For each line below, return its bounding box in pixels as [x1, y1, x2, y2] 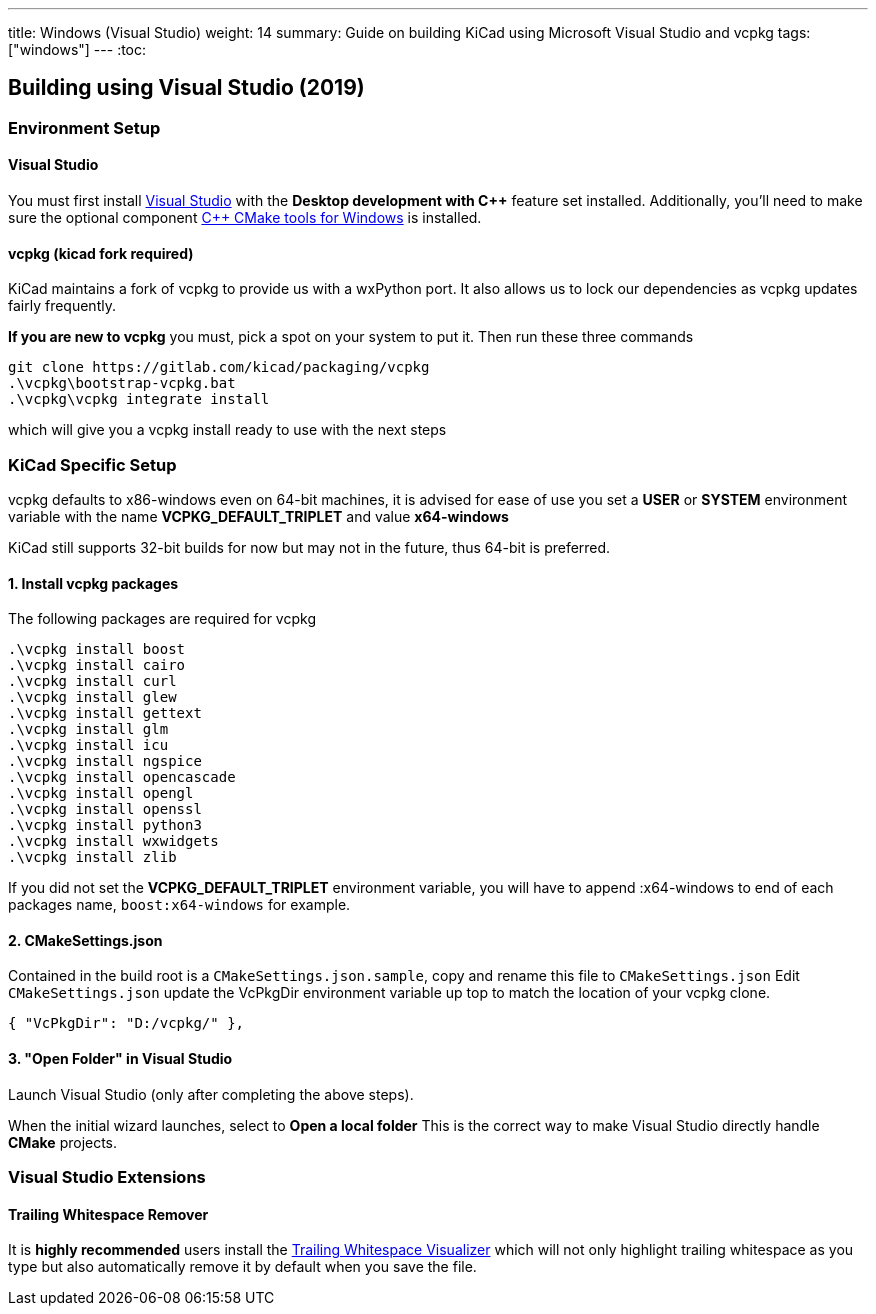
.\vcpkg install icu [8, 737, 169, 754]
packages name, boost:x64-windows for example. [8, 896, 351, 914]
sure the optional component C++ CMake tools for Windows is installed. [8, 209, 482, 227]
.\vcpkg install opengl [8, 785, 194, 802]
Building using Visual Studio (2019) [8, 75, 365, 101]
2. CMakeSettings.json [8, 931, 163, 949]
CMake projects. [8, 1133, 118, 1151]
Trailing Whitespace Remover [8, 1205, 209, 1223]
